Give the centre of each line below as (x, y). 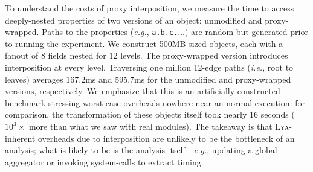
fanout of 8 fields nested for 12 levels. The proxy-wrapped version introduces (147, 55)
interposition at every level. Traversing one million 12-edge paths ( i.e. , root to (149, 67)
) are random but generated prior (246, 32)
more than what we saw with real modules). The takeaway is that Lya (159, 126)
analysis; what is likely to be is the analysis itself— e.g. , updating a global (141, 150)
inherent (20, 138)
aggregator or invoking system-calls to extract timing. (104, 161)
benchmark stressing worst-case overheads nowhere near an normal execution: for (155, 102)
